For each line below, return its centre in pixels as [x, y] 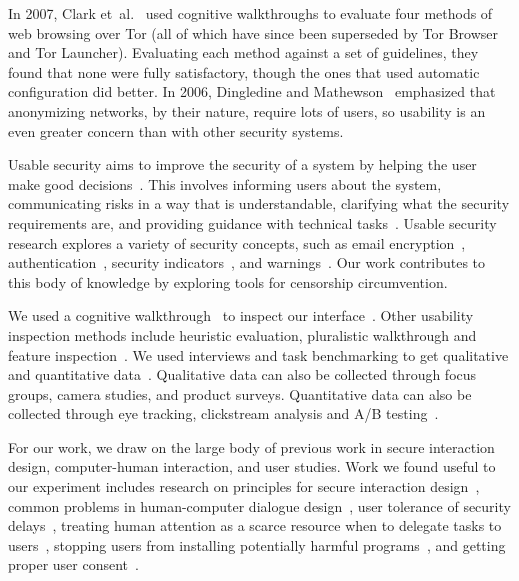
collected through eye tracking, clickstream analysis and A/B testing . [223, 413]
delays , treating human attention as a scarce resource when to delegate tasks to [255, 525]
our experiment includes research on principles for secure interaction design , [244, 486]
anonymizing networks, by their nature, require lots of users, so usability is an [247, 110]
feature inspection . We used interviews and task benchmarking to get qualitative [258, 354]
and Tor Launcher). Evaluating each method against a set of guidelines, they [243, 52]
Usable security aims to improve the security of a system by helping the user [242, 164]
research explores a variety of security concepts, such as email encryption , [237, 242]
